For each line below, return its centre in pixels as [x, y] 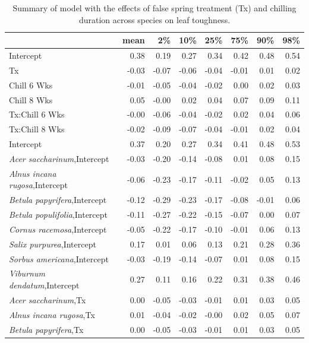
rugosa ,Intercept [39, 185]
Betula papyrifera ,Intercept [58, 200]
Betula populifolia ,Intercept [59, 215]
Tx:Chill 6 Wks [37, 114]
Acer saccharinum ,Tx [48, 299]
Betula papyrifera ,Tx [46, 329]
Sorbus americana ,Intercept [59, 258]
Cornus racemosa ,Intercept [58, 229]
